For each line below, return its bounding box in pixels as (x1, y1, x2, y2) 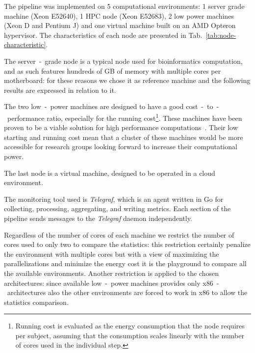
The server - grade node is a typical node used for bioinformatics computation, (4, 55, 243, 66)
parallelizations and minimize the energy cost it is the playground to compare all (4, 258, 247, 269)
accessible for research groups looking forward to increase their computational (4, 141, 237, 152)
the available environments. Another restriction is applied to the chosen (4, 268, 219, 278)
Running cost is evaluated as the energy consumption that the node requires (15, 321, 245, 331)
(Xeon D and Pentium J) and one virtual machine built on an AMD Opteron (4, 20, 236, 30)
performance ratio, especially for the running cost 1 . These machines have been (7, 111, 242, 123)
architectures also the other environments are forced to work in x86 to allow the (7, 287, 248, 298)
